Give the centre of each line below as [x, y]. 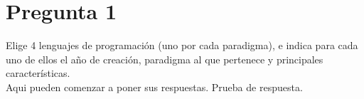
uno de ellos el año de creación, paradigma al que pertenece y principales [165, 59]
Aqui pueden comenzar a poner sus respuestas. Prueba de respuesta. [154, 87]
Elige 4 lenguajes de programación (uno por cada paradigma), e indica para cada [182, 45]
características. [38, 73]
